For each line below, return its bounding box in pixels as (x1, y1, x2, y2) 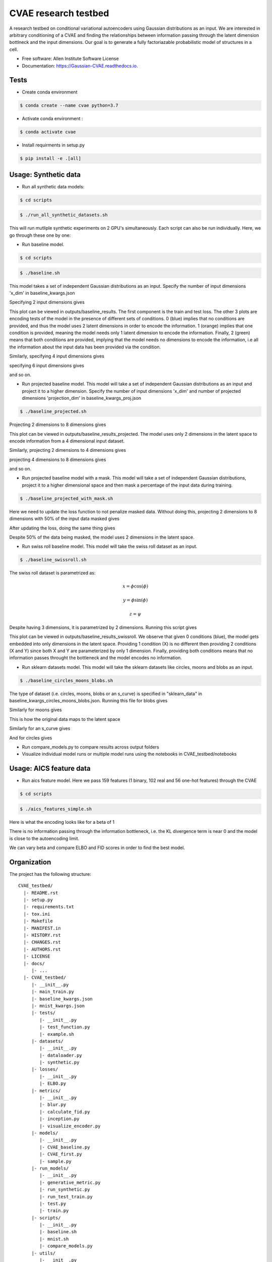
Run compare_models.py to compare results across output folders (22, 744, 160, 750)
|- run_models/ (31, 1165, 69, 1171)
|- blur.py (39, 1102, 66, 1108)
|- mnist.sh (39, 1236, 69, 1242)
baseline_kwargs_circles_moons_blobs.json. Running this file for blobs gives (9, 698, 168, 704)
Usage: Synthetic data (9, 170, 81, 179)
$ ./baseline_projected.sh (20, 409, 87, 414)
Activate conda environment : (22, 116, 83, 122)
